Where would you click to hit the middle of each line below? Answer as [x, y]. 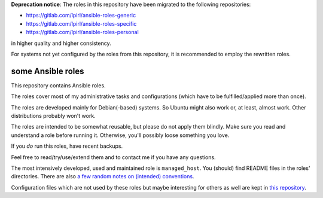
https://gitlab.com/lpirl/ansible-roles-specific [81, 23]
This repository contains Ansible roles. [58, 85]
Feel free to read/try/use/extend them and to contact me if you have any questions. [113, 157]
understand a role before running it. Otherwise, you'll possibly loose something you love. [120, 135]
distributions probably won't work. [53, 116]
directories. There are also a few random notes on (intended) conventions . [103, 176]
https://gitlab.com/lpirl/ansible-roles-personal [82, 32]
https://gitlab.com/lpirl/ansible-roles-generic [81, 16]
